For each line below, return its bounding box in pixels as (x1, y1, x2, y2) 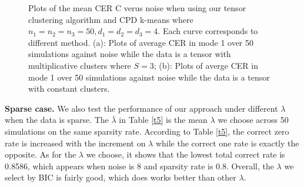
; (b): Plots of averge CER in (153, 59, 259, 71)
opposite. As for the (5, 148, 76, 161)
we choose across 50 (218, 113, 289, 126)
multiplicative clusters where (28, 59, 131, 71)
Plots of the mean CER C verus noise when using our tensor (28, 2, 246, 14)
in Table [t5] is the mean (119, 113, 208, 126)
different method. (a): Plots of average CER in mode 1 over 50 (28, 36, 254, 48)
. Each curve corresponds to (158, 25, 258, 37)
